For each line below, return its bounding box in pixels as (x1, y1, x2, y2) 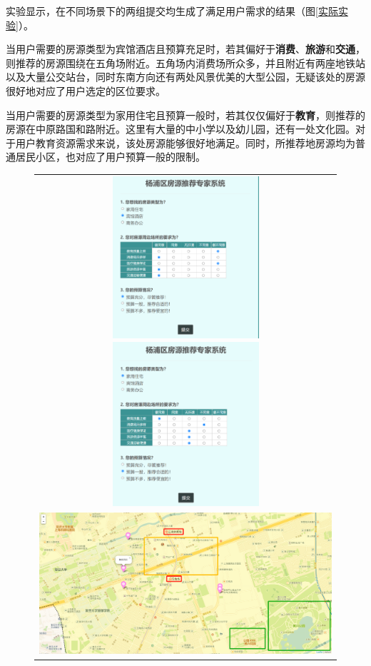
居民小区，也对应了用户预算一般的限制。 (15, 149, 205, 164)
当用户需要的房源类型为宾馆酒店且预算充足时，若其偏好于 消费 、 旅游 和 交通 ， (6, 41, 365, 56)
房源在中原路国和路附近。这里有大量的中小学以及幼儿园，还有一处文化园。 (6, 121, 355, 136)
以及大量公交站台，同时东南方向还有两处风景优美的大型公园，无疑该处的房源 (6, 69, 365, 84)
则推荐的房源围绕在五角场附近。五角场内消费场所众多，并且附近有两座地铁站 (6, 55, 365, 70)
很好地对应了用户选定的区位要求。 (6, 83, 166, 98)
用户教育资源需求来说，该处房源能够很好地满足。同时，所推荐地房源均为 (15, 135, 355, 150)
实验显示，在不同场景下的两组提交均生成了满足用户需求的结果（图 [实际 (6, 4, 338, 18)
